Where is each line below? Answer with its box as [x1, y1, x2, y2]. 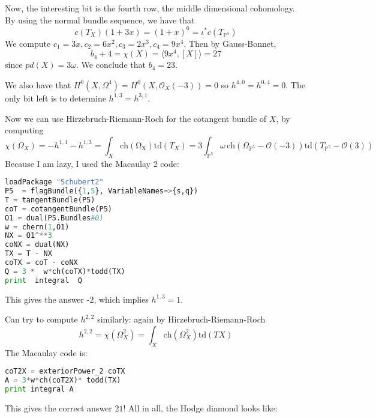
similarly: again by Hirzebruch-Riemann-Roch [97, 313, 266, 326]
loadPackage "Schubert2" [5, 178, 104, 187]
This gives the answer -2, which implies [5, 292, 149, 305]
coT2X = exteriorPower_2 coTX [5, 367, 125, 376]
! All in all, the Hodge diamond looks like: [123, 401, 278, 414]
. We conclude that [76, 58, 146, 71]
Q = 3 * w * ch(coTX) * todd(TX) [5, 267, 125, 276]
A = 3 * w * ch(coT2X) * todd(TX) [5, 376, 121, 385]
